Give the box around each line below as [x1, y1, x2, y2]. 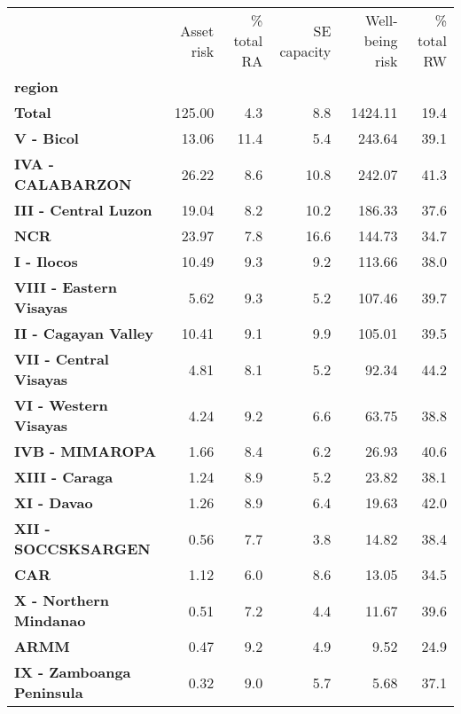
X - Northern [14, 590, 110, 610]
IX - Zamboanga [14, 662, 131, 682]
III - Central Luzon [14, 200, 152, 220]
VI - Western [14, 395, 108, 415]
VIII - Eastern [14, 277, 117, 297]
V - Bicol [14, 128, 79, 148]
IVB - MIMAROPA [14, 441, 157, 461]
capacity [279, 40, 332, 61]
